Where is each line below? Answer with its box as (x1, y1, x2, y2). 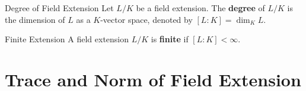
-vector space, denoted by (100, 13, 193, 25)
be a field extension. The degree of (136, 2, 265, 14)
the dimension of (5, 13, 65, 25)
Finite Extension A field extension (5, 33, 129, 45)
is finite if (151, 33, 189, 45)
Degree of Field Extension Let (5, 2, 114, 14)
